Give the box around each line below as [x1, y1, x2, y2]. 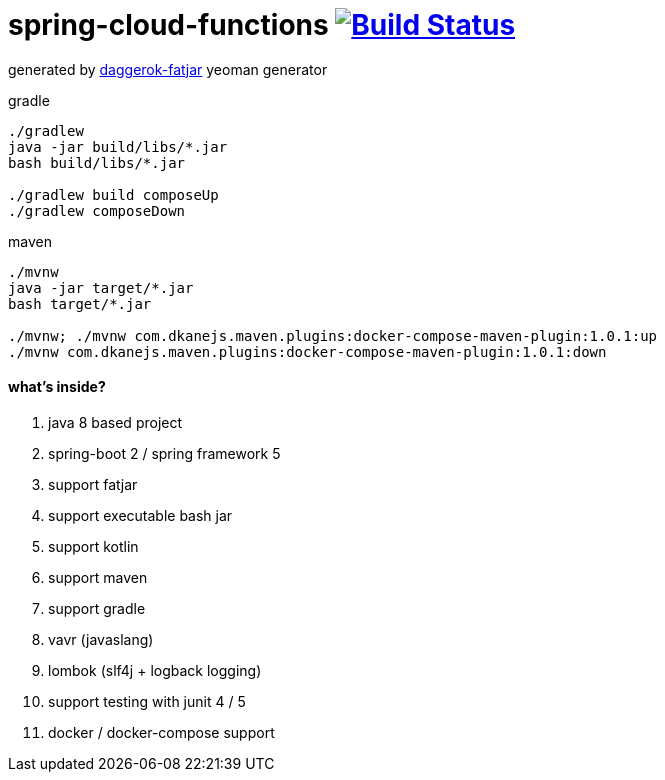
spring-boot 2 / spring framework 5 [48, 444, 281, 462]
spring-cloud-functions [8, 8, 329, 42]
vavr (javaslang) [48, 630, 154, 648]
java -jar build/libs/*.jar [8, 138, 228, 155]
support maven [48, 568, 148, 586]
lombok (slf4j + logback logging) [48, 661, 262, 679]
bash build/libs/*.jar [8, 154, 186, 171]
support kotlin [48, 537, 139, 555]
